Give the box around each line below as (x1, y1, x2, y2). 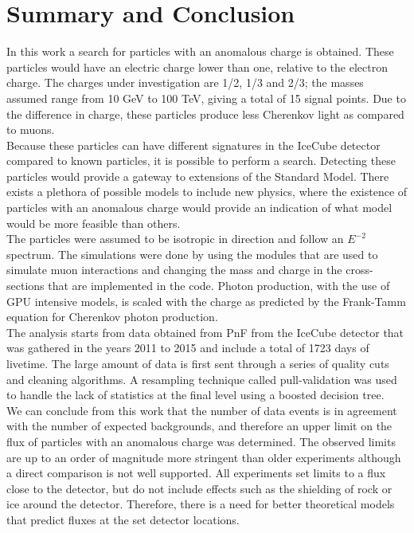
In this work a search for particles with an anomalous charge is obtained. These (6, 43, 394, 60)
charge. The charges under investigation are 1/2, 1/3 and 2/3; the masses (6, 74, 364, 91)
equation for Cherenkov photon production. (6, 308, 218, 325)
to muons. (6, 121, 55, 138)
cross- (346, 261, 373, 278)
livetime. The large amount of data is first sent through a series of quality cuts (6, 355, 389, 371)
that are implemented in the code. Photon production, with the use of (48, 277, 390, 294)
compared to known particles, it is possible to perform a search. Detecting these (6, 152, 396, 169)
